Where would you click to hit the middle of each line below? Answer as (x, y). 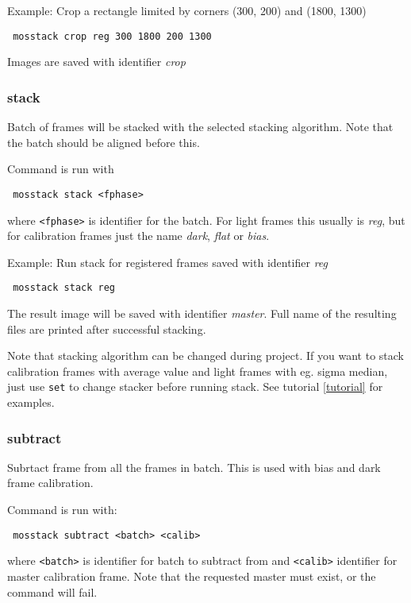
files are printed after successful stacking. (107, 329)
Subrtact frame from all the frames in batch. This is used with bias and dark (194, 467)
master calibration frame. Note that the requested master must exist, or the (192, 576)
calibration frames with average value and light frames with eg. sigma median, (198, 371)
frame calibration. (50, 483)
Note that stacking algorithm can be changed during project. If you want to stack (205, 356)
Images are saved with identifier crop (96, 62)
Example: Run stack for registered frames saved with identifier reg (168, 262)
